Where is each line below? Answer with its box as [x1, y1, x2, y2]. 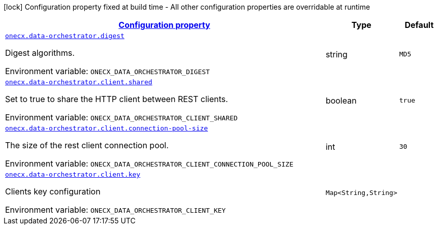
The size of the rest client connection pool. [5, 140, 169, 150]
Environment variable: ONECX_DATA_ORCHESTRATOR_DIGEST [5, 66, 210, 76]
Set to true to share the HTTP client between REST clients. [5, 94, 228, 104]
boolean [325, 95, 357, 106]
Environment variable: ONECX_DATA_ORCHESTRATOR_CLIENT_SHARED [5, 112, 238, 122]
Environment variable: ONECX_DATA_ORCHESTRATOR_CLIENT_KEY [5, 205, 226, 215]
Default [404, 20, 434, 30]
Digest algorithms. [5, 48, 75, 58]
